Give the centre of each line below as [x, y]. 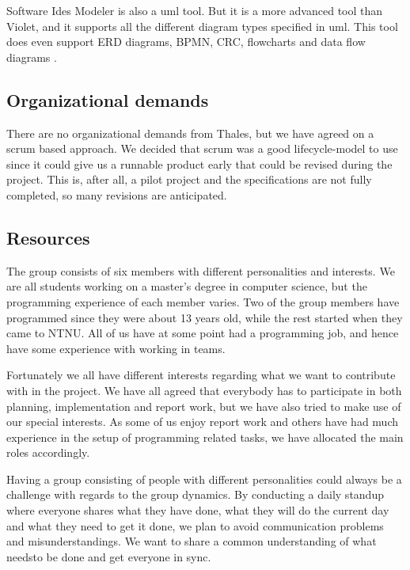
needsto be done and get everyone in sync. [109, 556]
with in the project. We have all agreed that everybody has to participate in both [204, 390]
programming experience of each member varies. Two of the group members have [203, 301]
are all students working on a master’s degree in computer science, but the [187, 286]
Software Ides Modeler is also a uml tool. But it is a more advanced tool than [195, 10]
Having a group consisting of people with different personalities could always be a [204, 479]
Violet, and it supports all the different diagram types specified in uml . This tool [202, 26]
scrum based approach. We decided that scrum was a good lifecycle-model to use [202, 148]
